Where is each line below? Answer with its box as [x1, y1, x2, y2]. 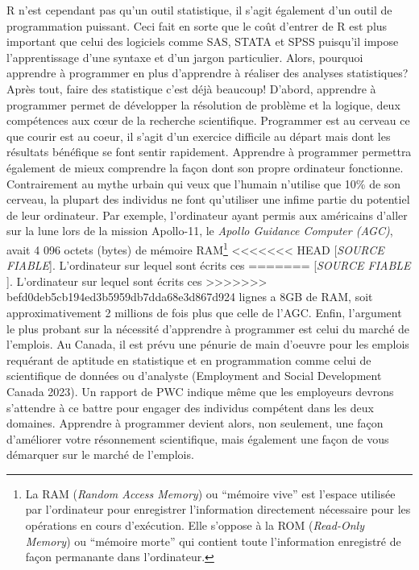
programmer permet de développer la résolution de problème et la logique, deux [6, 96, 400, 113]
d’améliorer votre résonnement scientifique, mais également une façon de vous [6, 430, 389, 447]
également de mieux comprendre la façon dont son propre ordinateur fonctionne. [6, 159, 404, 176]
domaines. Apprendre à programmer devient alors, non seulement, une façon [6, 415, 384, 432]
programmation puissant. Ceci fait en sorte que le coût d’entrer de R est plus [6, 17, 388, 34]
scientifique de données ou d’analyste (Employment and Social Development [6, 367, 382, 384]
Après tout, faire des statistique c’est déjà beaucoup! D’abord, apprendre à [6, 80, 376, 97]
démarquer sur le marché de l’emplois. [6, 446, 194, 463]
